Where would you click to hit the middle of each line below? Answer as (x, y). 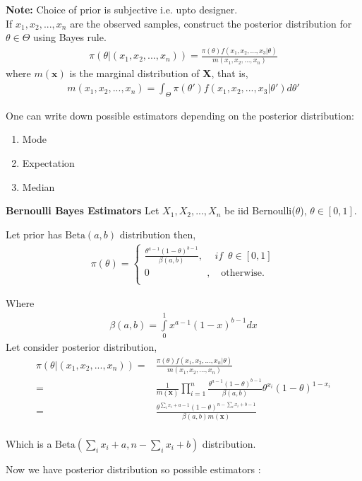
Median (38, 186)
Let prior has (34, 234)
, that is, (230, 73)
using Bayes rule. (70, 37)
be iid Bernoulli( (260, 210)
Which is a (29, 443)
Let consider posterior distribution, (82, 347)
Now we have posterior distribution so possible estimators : (133, 469)
